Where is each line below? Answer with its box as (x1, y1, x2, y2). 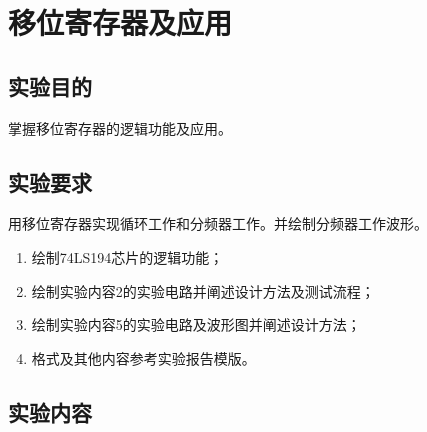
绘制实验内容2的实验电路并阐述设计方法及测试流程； (31, 280, 375, 301)
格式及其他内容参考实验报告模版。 (31, 347, 256, 368)
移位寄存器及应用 (8, 2, 233, 43)
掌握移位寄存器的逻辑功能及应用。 (8, 117, 232, 138)
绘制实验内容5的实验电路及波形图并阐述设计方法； (31, 314, 361, 335)
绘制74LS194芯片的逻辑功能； (31, 246, 224, 267)
